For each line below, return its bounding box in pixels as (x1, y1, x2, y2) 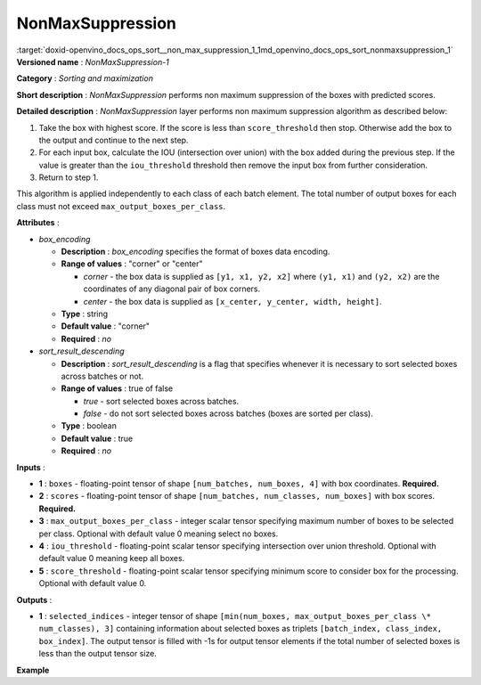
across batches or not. (61, 371, 144, 381)
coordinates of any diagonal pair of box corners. (83, 283, 261, 294)
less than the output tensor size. (38, 648, 158, 659)
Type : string (61, 308, 109, 319)
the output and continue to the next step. (38, 135, 189, 145)
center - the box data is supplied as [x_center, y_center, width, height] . (83, 296, 382, 306)
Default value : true (61, 433, 134, 444)
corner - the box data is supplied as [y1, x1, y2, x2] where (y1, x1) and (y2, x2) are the (83, 271, 440, 281)
